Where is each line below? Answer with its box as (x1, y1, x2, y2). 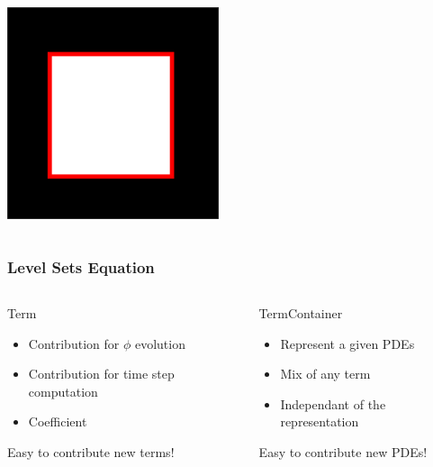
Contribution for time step (28, 364, 175, 383)
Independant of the (280, 394, 386, 413)
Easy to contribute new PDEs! (258, 442, 428, 461)
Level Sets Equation (7, 255, 155, 278)
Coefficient (28, 412, 87, 431)
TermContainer (258, 304, 343, 322)
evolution (134, 334, 185, 353)
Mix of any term (280, 364, 371, 383)
